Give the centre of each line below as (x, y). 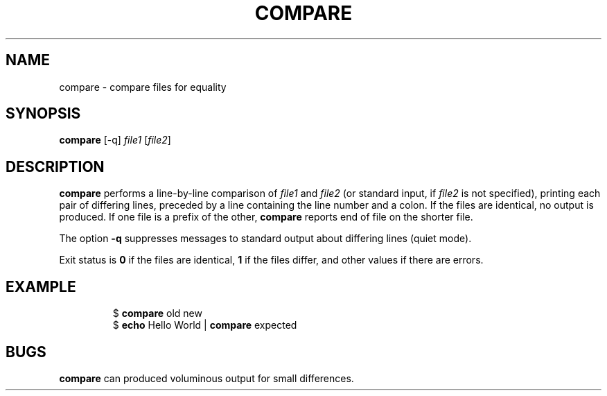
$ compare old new (157, 313)
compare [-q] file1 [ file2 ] (115, 140)
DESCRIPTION (55, 166)
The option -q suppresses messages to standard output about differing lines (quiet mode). (265, 239)
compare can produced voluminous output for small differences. (206, 378)
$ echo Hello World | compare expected (205, 325)
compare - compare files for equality (143, 87)
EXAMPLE (41, 286)
